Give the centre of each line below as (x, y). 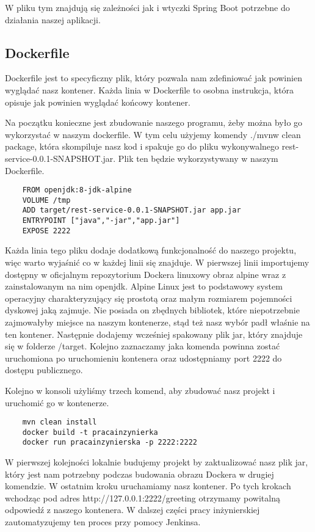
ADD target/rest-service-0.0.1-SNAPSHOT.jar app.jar (132, 210)
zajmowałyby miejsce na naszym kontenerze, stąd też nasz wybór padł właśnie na (157, 322)
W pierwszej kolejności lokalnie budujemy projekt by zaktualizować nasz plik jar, (157, 462)
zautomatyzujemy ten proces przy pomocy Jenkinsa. (103, 522)
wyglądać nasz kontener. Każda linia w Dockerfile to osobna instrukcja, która (150, 89)
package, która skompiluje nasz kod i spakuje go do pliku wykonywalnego (142, 146)
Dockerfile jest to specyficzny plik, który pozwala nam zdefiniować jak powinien (154, 78)
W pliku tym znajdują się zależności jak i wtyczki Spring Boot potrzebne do (147, 7)
